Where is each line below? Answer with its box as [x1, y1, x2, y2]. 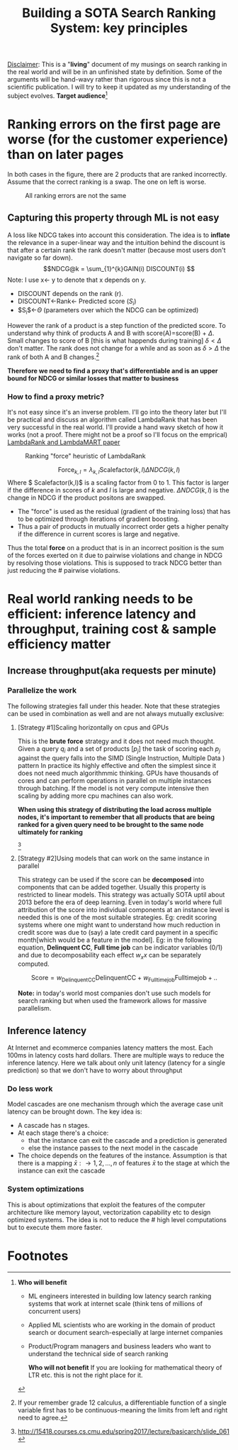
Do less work [7, 1084, 53, 1094]
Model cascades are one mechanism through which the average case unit [7, 1100, 224, 1109]
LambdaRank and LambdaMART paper [7, 438, 120, 446]
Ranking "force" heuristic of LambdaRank [25, 452, 147, 461]
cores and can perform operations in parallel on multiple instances [17, 776, 212, 785]
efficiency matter [7, 637, 111, 652]
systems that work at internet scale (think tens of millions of [28, 1299, 203, 1307]
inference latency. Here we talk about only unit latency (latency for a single [7, 1059, 225, 1067]
